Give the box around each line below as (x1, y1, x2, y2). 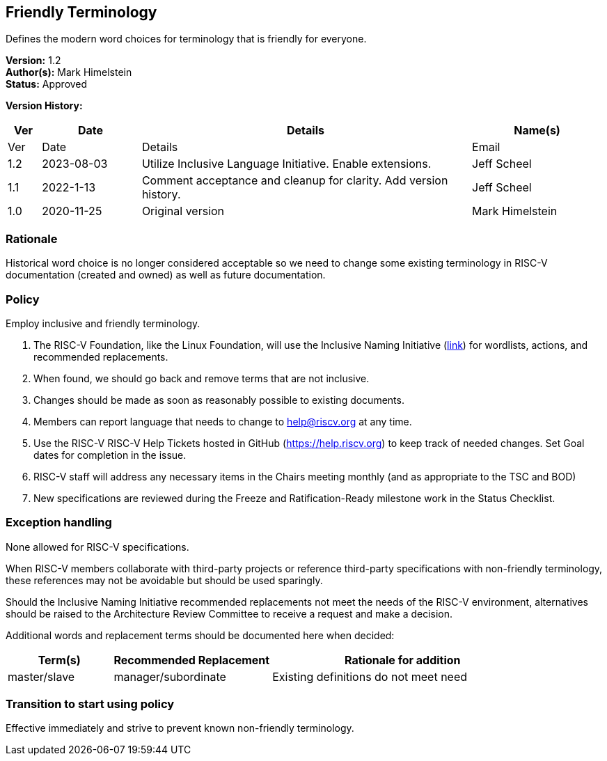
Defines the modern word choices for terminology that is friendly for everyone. (6, 33, 367, 45)
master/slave (8, 669, 75, 684)
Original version (141, 204, 225, 219)
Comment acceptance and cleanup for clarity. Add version (141, 173, 448, 188)
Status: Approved (6, 78, 88, 91)
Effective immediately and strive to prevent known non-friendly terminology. (6, 722, 354, 735)
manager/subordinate (113, 669, 226, 684)
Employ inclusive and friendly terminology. (6, 317, 200, 329)
